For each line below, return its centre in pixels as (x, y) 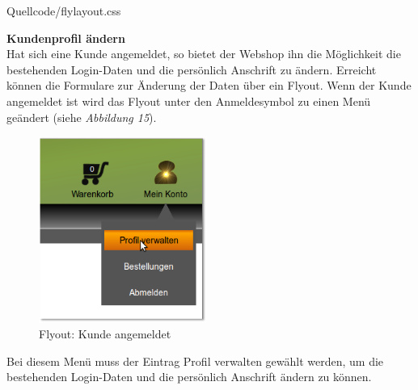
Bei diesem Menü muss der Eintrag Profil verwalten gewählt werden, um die (195, 361)
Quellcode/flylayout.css (64, 10)
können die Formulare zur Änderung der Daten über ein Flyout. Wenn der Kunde (209, 85)
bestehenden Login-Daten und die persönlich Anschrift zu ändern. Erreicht (192, 69)
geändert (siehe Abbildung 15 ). (82, 117)
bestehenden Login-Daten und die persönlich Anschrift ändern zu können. (189, 377)
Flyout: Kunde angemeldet (105, 334)
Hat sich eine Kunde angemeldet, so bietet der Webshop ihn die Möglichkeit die (204, 54)
